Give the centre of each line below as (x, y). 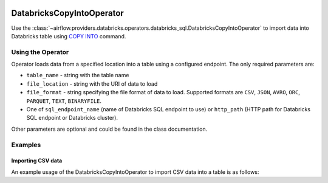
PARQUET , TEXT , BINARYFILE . (64, 101)
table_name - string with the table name (78, 75)
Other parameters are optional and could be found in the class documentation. (109, 129)
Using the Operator (40, 52)
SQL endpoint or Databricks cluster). (72, 118)
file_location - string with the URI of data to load (92, 84)
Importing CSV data (37, 161)
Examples (26, 145)
